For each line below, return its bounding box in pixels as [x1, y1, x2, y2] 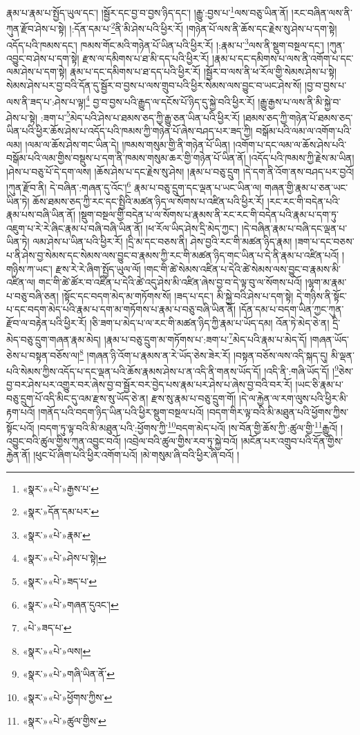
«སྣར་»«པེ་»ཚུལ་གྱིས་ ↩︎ [22, 713, 106, 727]
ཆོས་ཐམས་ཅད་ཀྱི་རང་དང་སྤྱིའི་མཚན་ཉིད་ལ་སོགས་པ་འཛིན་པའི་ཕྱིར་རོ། [32, 193, 265, 208]
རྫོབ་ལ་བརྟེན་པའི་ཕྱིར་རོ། [6, 316, 87, 330]
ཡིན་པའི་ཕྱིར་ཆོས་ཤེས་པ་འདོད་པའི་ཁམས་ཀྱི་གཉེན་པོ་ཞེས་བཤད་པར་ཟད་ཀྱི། [6, 124, 253, 138]
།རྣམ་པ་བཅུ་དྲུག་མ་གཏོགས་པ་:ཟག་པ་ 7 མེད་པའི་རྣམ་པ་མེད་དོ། [104, 330, 307, 346]
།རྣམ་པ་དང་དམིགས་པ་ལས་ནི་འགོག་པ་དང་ [211, 50, 354, 65]
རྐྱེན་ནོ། [6, 447, 30, 461]
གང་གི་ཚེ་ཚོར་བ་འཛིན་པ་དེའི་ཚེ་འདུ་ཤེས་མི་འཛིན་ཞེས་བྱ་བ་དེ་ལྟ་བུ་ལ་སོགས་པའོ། [38, 275, 302, 289]
